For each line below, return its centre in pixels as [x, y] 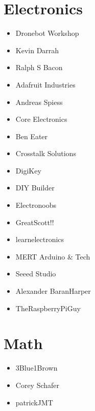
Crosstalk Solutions [46, 153]
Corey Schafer [38, 385]
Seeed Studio [36, 274]
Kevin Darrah [37, 50]
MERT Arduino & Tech [53, 256]
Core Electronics [41, 119]
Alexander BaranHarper [53, 291]
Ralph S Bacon [39, 67]
